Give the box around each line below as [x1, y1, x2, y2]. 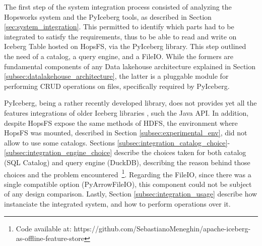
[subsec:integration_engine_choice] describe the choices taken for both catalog [4, 147, 246, 158]
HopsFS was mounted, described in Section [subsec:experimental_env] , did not [4, 127, 247, 138]
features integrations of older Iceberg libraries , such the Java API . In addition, [4, 107, 249, 118]
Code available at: [16, 223, 72, 233]
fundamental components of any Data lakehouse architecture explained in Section [4, 61, 255, 71]
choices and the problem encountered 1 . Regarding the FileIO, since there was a [4, 167, 251, 179]
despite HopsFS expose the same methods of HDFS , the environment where [4, 117, 238, 128]
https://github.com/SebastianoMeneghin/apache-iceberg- [74, 223, 251, 233]
